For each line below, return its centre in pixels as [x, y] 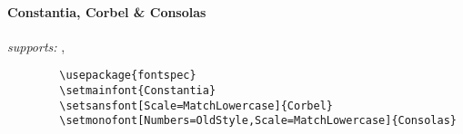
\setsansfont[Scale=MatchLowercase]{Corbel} [196, 105]
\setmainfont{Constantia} [138, 91]
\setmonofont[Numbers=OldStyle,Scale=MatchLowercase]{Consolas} [258, 121]
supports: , [36, 46]
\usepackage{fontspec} [128, 76]
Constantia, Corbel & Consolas [107, 11]
